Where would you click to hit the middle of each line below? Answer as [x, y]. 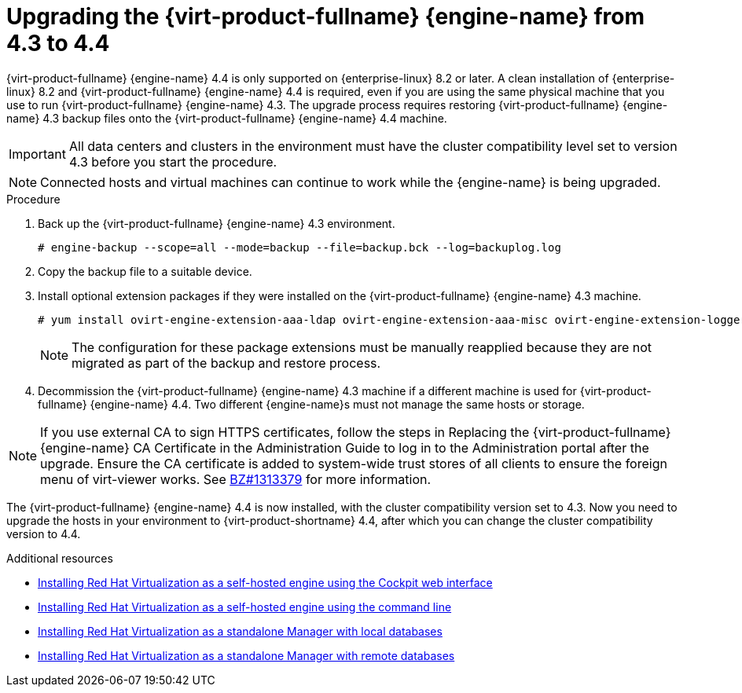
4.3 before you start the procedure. [173, 161]
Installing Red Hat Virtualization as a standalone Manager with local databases [240, 631]
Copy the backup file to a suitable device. [145, 271]
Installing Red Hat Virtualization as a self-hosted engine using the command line [245, 607]
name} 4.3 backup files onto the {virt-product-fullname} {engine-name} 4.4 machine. [227, 118]
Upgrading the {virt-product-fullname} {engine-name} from [326, 16]
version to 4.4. [44, 533]
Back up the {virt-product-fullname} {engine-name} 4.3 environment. [217, 223]
